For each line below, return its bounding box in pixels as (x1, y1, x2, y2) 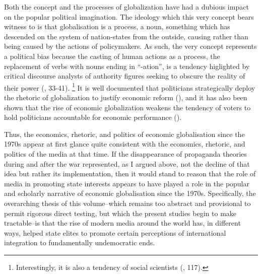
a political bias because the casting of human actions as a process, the (4, 50, 220, 61)
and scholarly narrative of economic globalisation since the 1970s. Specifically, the (4, 188, 256, 198)
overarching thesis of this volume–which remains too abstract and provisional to (4, 197, 251, 208)
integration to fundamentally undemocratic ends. (4, 237, 155, 248)
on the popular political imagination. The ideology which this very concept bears (4, 11, 254, 22)
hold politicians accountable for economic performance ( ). (4, 112, 182, 122)
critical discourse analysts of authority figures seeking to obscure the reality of (4, 71, 245, 81)
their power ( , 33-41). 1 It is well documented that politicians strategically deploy (4, 81, 255, 93)
